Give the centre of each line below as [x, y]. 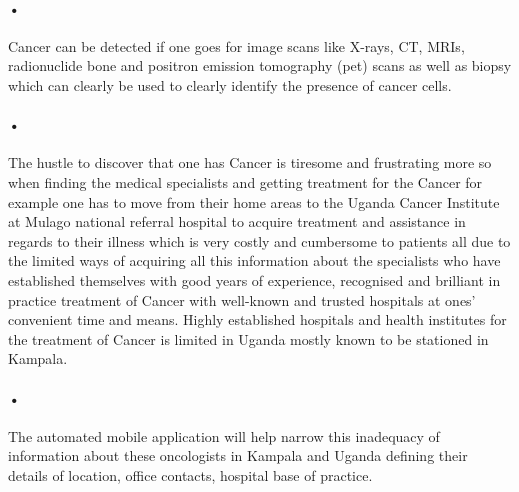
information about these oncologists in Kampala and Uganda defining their [238, 455]
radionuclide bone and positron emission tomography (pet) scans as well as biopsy [260, 65]
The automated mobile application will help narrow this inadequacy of [224, 435]
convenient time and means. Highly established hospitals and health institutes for [257, 319]
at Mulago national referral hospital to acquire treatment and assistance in [237, 221]
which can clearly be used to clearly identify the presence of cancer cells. [230, 84]
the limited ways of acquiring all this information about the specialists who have [254, 260]
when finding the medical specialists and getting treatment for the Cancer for [245, 181]
